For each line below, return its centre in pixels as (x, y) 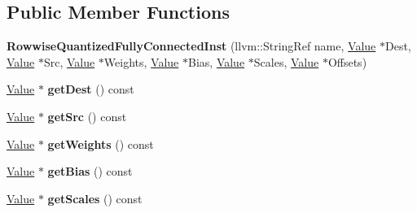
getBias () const (90, 171)
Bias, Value (217, 61)
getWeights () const (101, 143)
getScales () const (95, 198)
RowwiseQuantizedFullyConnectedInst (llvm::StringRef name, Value (191, 46)
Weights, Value (141, 61)
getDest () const (91, 89)
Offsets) (347, 61)
